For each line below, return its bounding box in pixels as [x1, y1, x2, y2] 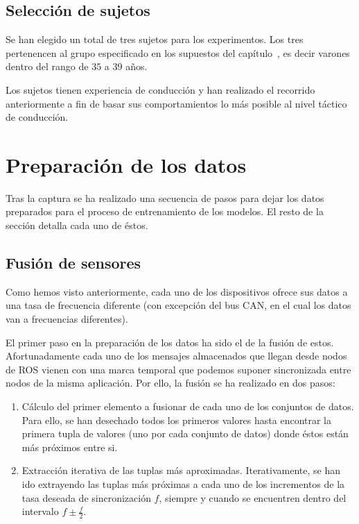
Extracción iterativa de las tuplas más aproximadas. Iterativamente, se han [21, 463, 341, 477]
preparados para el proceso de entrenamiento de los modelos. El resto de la [6, 204, 324, 219]
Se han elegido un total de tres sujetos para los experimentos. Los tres [6, 32, 304, 47]
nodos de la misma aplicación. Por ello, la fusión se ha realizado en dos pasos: [6, 375, 335, 390]
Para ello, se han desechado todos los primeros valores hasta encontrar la [21, 412, 332, 427]
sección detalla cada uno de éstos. [6, 218, 148, 233]
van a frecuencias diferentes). [6, 312, 128, 326]
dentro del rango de [6, 59, 89, 74]
